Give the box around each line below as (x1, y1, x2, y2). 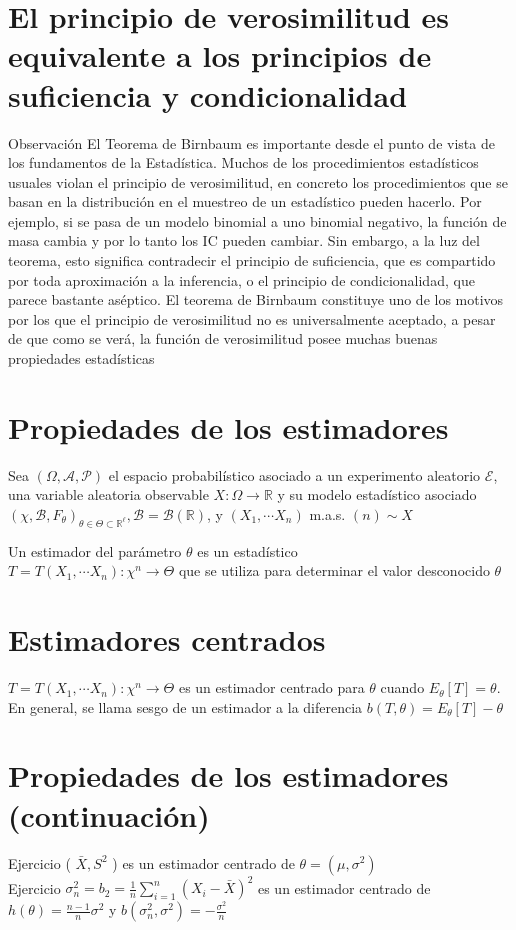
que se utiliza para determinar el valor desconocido (178, 560, 490, 581)
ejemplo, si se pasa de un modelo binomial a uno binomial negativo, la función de (8, 210, 507, 231)
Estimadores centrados (8, 619, 326, 660)
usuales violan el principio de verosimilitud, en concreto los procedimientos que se (8, 171, 508, 192)
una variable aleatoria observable (8, 484, 209, 505)
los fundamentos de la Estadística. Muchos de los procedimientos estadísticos (8, 152, 479, 173)
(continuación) (8, 794, 210, 835)
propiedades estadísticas (8, 348, 155, 369)
